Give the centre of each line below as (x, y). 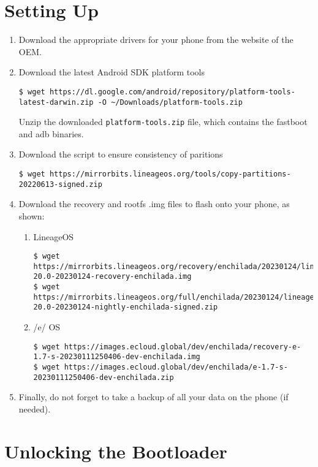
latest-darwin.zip (56, 102)
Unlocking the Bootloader (116, 451)
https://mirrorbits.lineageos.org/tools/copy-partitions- (170, 174)
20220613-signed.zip (60, 184)
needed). (35, 408)
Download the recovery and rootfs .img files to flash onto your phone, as (154, 204)
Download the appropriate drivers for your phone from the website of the (156, 40)
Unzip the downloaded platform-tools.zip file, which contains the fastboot (163, 122)
